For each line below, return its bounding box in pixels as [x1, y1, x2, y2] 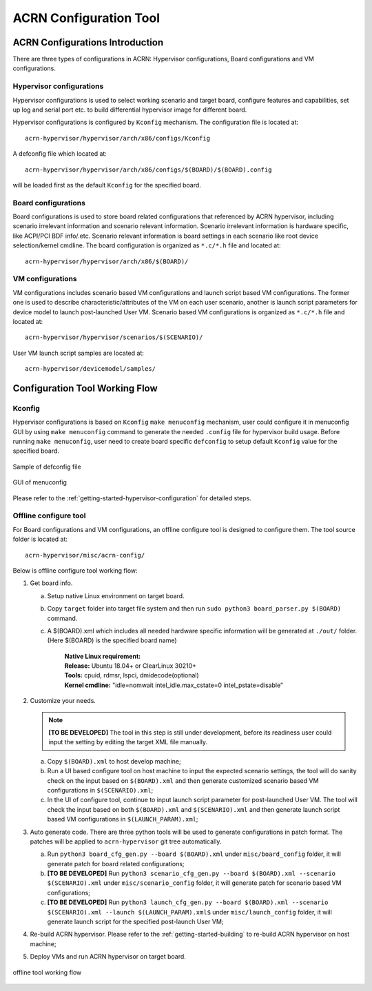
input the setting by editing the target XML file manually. [48, 738, 208, 746]
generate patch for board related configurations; [47, 859, 185, 868]
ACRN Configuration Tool [12, 10, 160, 25]
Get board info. [30, 579, 73, 587]
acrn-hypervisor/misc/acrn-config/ [25, 551, 145, 559]
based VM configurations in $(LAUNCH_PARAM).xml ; [47, 815, 199, 824]
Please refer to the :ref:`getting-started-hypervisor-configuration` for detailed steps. [12, 493, 251, 502]
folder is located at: [12, 535, 68, 544]
